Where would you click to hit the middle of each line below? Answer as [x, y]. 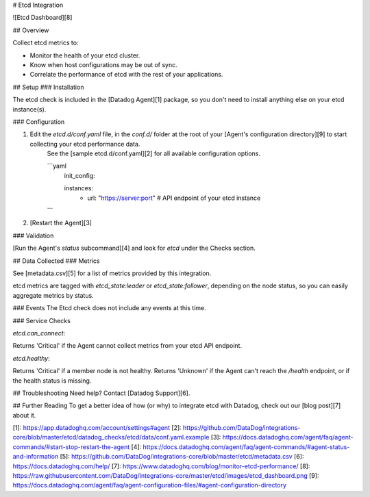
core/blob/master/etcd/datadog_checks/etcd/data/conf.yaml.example [111, 437]
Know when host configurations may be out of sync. [103, 64]
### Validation [33, 235]
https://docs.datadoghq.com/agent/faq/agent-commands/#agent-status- [246, 447]
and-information [36, 457]
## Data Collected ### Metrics [56, 261]
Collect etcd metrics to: [46, 43]
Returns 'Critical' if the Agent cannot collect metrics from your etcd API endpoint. [127, 346]
